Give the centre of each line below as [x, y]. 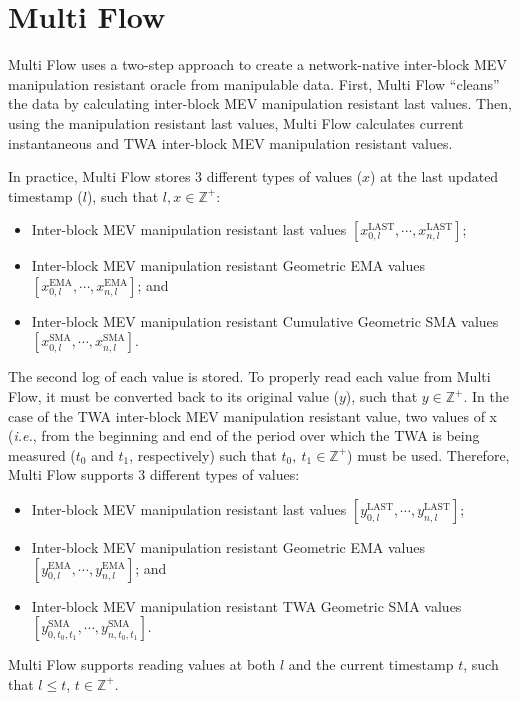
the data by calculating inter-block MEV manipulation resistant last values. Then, [260, 103]
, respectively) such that [203, 454]
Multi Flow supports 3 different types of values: [154, 474]
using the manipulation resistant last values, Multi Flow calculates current [236, 122]
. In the [486, 396]
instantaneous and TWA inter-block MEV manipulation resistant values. [230, 142]
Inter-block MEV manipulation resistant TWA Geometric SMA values [246, 605]
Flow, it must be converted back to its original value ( [173, 396]
